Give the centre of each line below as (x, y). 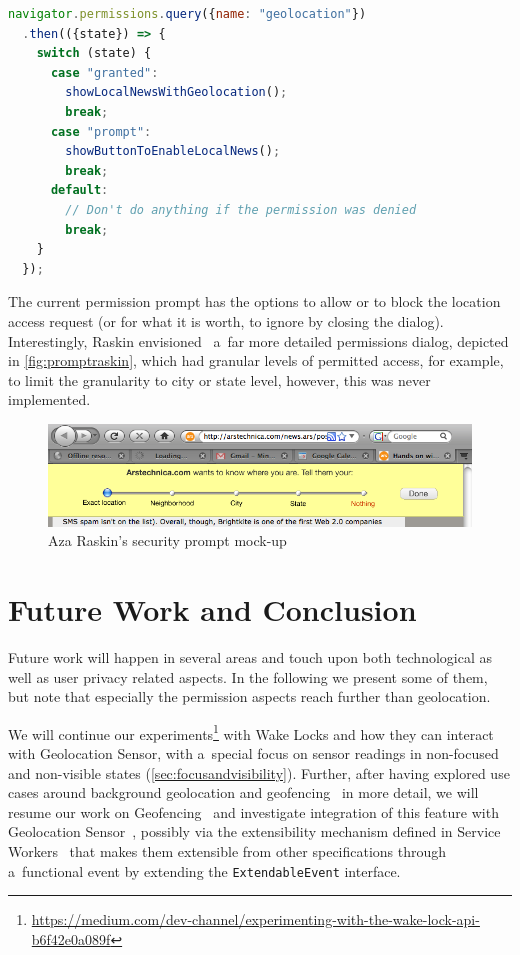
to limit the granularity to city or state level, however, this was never (219, 379)
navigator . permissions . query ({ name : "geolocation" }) (187, 14)
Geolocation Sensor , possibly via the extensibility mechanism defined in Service (254, 831)
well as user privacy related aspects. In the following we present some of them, (248, 676)
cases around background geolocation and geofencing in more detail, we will (243, 792)
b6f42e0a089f (71, 938)
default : (79, 190)
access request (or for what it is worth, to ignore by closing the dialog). (226, 320)
